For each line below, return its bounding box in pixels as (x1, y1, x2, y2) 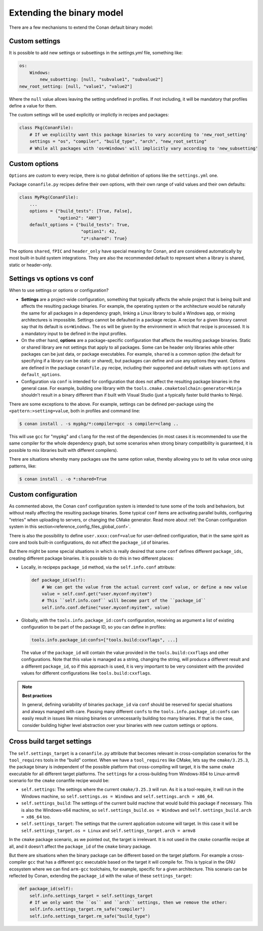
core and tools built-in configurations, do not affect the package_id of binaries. (9, 540, 170, 546)
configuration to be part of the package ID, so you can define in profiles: (21, 624, 167, 630)
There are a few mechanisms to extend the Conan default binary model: (9, 24, 153, 30)
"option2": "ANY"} (57, 215, 102, 221)
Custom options (9, 159, 59, 168)
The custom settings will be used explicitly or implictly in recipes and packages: (9, 112, 169, 118)
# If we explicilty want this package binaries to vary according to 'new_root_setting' (29, 132, 248, 137)
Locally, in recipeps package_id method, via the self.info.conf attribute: (21, 564, 176, 570)
